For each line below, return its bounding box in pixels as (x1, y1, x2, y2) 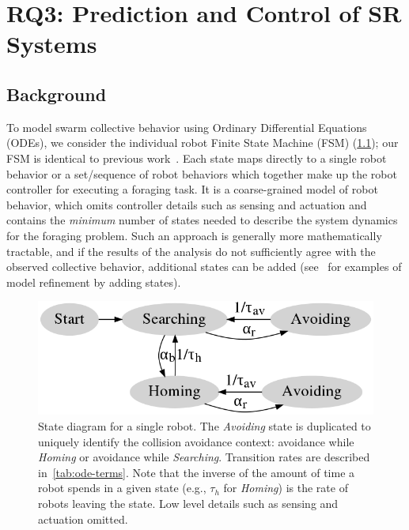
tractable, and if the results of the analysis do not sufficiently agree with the (6, 242, 376, 259)
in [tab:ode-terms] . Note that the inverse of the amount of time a (38, 464, 355, 480)
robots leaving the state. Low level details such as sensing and (38, 494, 339, 511)
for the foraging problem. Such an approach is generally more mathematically (6, 227, 382, 243)
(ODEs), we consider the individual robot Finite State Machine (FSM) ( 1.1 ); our (6, 134, 399, 151)
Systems (6, 28, 97, 60)
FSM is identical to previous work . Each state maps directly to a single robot (6, 149, 387, 166)
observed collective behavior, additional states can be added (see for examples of (6, 258, 402, 275)
